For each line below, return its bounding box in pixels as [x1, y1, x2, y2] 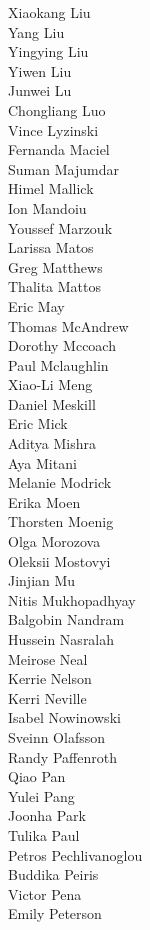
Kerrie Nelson [8, 668, 92, 689]
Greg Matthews [8, 256, 103, 277]
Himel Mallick [8, 178, 94, 199]
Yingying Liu [8, 41, 89, 62]
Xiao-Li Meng [8, 374, 93, 395]
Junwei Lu [8, 80, 72, 101]
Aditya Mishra [8, 433, 97, 454]
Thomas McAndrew [8, 315, 129, 336]
